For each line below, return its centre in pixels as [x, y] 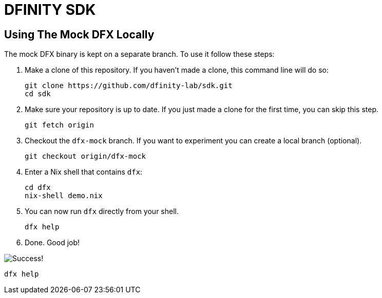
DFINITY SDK [50, 10]
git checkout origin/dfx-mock [85, 156]
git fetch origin [59, 125]
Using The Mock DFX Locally [79, 34]
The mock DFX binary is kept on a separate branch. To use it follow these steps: [139, 54]
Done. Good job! [52, 243]
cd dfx [38, 188]
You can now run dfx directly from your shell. [102, 211]
